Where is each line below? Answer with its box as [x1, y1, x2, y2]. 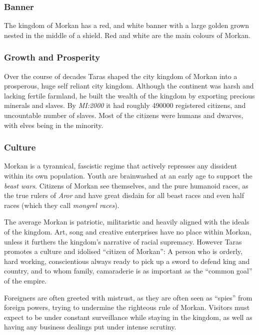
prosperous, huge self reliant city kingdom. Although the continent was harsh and [4, 80, 254, 91]
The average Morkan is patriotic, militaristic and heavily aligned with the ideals [4, 216, 249, 227]
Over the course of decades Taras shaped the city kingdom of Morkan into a [4, 70, 237, 81]
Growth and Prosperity [4, 51, 100, 63]
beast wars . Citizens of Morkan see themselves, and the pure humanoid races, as [4, 180, 248, 190]
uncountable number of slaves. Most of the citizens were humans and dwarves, [4, 110, 243, 120]
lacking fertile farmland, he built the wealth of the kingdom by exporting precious [4, 90, 255, 100]
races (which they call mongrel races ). [4, 199, 119, 210]
